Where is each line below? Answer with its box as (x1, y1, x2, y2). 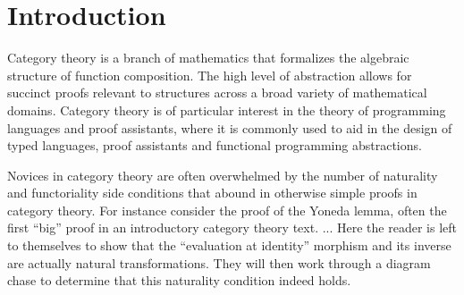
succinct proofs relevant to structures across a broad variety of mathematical (7, 83, 427, 102)
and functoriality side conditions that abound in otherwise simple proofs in (7, 183, 418, 202)
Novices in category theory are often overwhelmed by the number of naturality (7, 165, 438, 184)
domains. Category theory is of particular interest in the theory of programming (7, 100, 446, 119)
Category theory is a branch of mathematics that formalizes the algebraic (7, 48, 409, 67)
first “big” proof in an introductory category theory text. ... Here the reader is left (7, 218, 457, 237)
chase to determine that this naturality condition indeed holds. (7, 271, 351, 290)
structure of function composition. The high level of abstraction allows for (7, 65, 412, 84)
